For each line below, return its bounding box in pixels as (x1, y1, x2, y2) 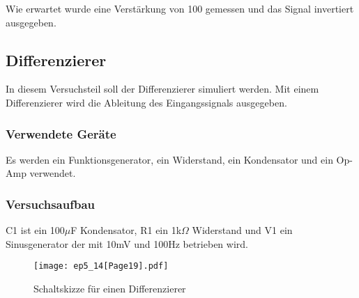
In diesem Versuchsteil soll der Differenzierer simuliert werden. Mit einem (6, 81, 319, 96)
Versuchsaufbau (6, 195, 96, 212)
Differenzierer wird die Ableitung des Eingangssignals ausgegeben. (6, 95, 287, 109)
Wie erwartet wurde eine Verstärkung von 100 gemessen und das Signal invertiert (6, 1, 354, 15)
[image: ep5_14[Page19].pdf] (33, 261, 169, 272)
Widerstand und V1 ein (192, 223, 293, 237)
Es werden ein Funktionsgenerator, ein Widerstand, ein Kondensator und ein (6, 152, 333, 166)
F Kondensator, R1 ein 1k (70, 223, 182, 237)
